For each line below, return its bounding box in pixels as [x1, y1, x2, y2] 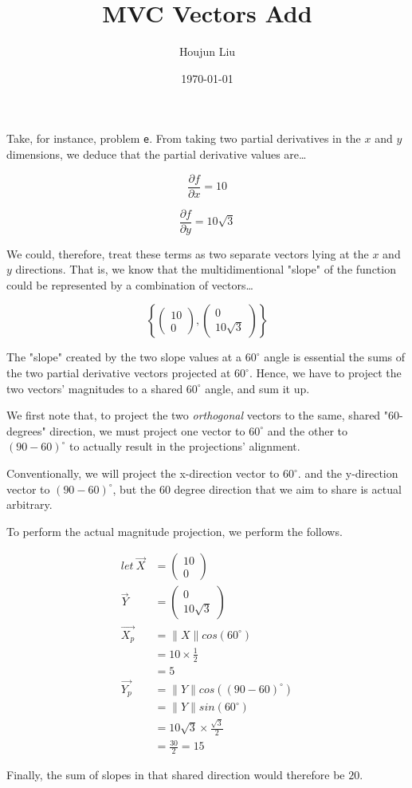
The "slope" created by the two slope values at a [6, 349, 241, 365]
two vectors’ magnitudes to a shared [6, 380, 183, 396]
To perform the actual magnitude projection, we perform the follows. [6, 522, 343, 539]
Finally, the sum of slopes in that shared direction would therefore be [6, 766, 345, 783]
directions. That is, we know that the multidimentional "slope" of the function [15, 261, 396, 278]
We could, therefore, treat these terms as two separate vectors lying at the [6, 245, 369, 262]
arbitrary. [6, 496, 53, 513]
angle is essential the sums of [264, 349, 406, 365]
